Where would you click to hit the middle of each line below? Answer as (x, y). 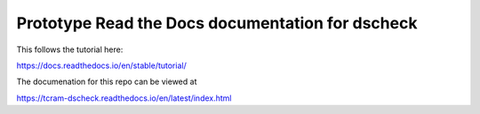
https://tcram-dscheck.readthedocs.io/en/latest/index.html (124, 98)
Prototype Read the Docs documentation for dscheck (217, 23)
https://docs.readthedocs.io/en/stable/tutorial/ (101, 65)
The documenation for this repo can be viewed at (107, 82)
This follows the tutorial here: (70, 49)
